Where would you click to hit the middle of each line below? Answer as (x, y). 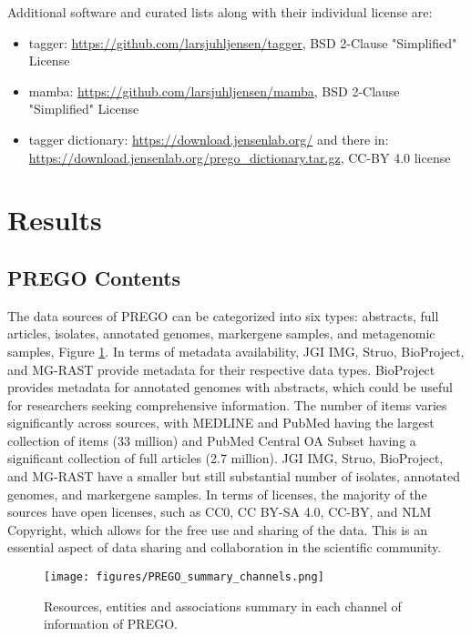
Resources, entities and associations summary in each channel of (223, 606)
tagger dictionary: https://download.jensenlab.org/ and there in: (209, 139)
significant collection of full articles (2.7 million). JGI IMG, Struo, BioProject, (225, 458)
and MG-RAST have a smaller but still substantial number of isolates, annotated (234, 476)
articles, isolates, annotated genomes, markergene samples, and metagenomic (221, 333)
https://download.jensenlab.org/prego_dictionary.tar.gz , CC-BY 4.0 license (240, 157)
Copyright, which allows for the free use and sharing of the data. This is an (217, 529)
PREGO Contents (94, 277)
